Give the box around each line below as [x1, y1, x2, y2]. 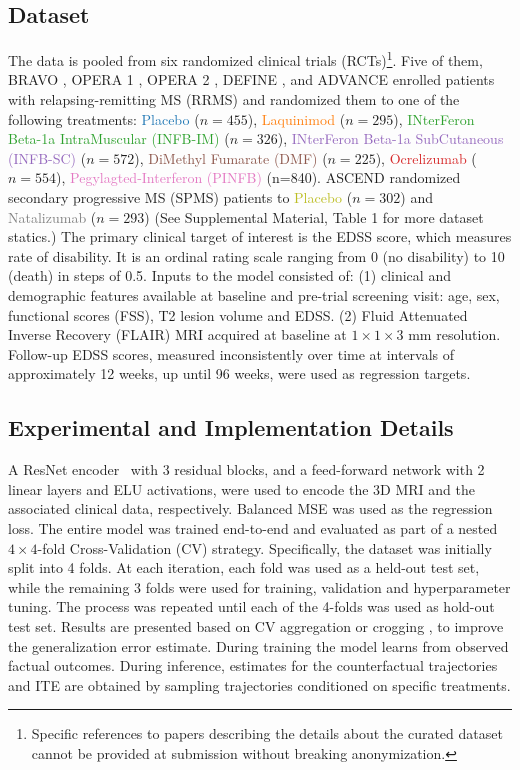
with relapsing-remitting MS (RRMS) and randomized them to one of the [8, 89, 460, 110]
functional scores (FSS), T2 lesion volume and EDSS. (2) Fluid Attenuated [8, 304, 468, 325]
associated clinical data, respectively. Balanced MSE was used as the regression [8, 498, 493, 519]
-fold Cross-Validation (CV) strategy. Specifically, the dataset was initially [37, 537, 492, 558]
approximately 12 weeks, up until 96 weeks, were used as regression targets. [8, 363, 471, 384]
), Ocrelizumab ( [375, 147, 477, 168]
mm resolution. [408, 324, 501, 345]
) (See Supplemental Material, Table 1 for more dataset [144, 206, 484, 227]
